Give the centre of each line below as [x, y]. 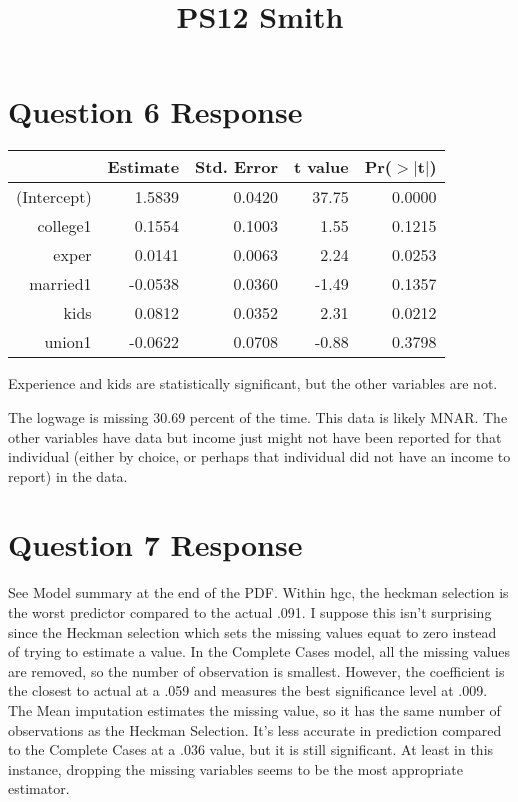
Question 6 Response [155, 111]
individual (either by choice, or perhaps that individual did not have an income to [259, 456]
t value [321, 167]
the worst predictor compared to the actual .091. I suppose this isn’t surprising [250, 612]
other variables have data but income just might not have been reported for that [255, 436]
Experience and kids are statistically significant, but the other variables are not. [253, 383]
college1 [64, 226]
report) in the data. [68, 475]
